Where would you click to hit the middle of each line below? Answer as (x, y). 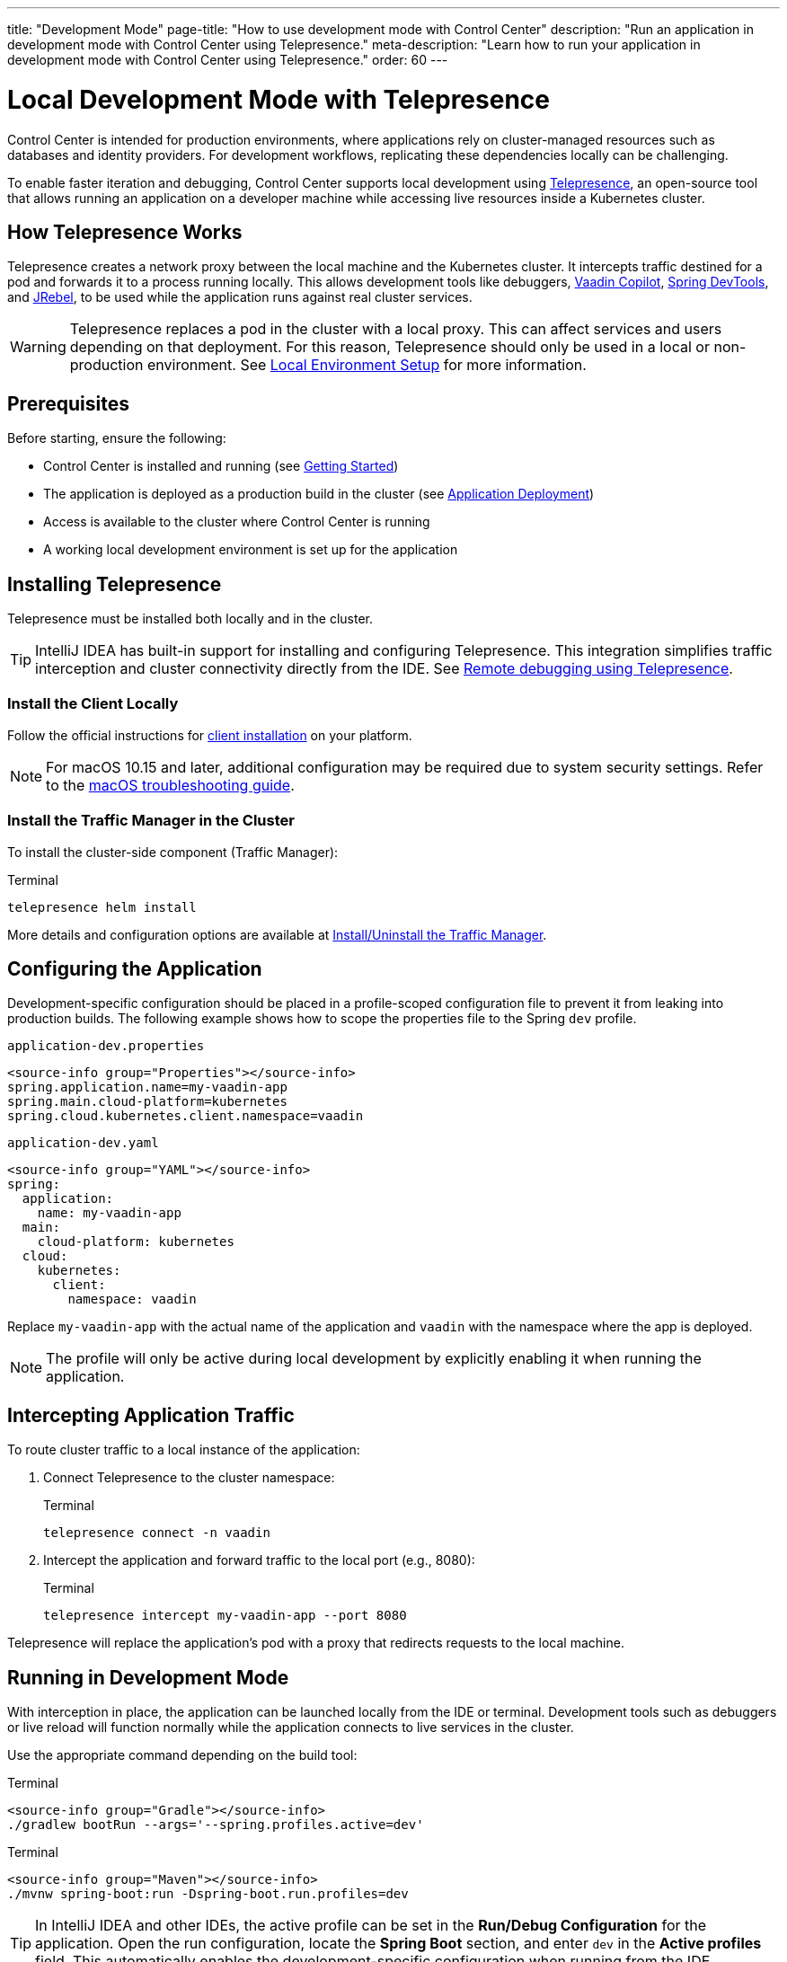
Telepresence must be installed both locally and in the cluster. (190, 619)
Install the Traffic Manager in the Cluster (151, 821)
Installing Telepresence (115, 584)
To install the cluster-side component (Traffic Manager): (173, 852)
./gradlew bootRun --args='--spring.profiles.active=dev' (216, 1825)
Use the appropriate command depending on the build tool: (182, 1755)
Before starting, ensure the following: (117, 438)
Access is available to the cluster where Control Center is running (237, 522)
